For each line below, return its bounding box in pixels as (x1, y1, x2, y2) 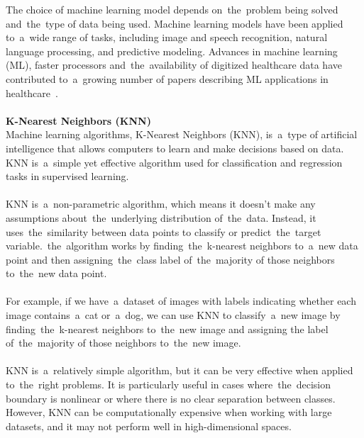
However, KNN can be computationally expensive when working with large (6, 405, 332, 420)
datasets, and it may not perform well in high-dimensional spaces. (6, 418, 292, 433)
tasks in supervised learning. (6, 169, 129, 184)
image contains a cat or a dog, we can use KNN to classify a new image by (6, 308, 341, 322)
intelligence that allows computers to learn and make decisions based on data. (6, 140, 344, 155)
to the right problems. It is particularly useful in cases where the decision (6, 377, 331, 392)
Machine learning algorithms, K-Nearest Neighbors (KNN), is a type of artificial (6, 127, 358, 142)
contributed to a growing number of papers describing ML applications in (6, 71, 329, 86)
